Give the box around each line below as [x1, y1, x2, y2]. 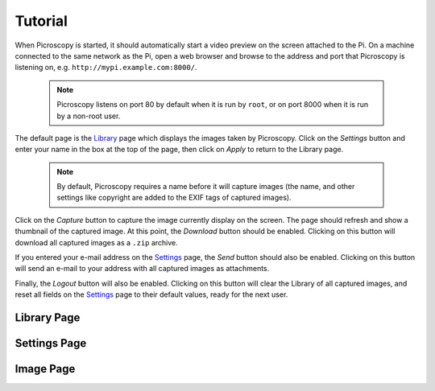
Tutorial [14, 12, 68, 30]
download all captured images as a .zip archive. [14, 237, 179, 247]
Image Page [14, 362, 76, 376]
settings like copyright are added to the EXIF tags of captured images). [56, 193, 292, 203]
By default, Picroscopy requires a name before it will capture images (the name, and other [56, 182, 355, 191]
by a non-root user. [56, 111, 121, 121]
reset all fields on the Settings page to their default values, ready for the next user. [14, 290, 288, 299]
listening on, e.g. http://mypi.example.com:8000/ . [14, 63, 197, 72]
